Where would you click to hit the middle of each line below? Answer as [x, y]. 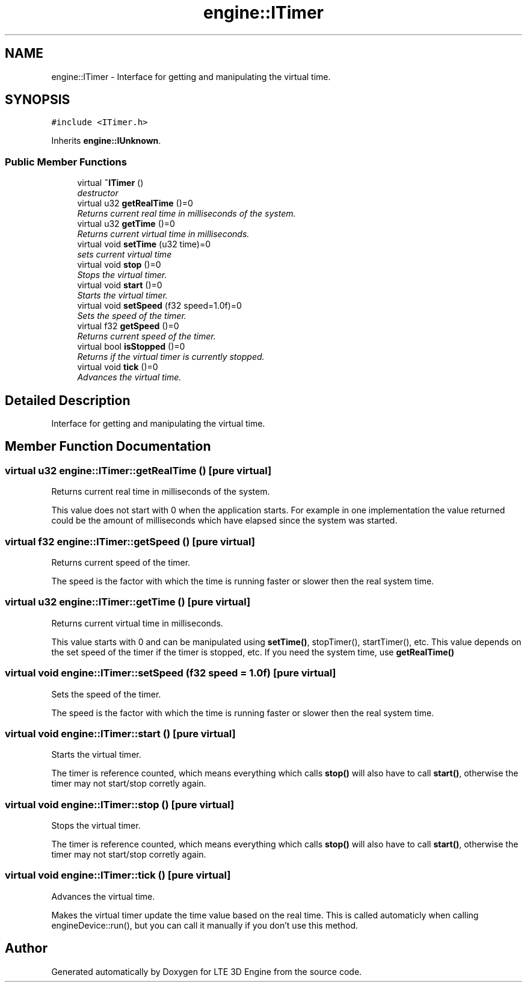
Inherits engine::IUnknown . [106, 141]
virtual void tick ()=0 [118, 367]
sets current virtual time [125, 255]
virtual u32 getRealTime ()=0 [135, 203]
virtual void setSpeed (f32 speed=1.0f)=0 [159, 306]
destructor [98, 193]
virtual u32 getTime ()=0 [126, 224]
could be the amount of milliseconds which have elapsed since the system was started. [224, 521]
